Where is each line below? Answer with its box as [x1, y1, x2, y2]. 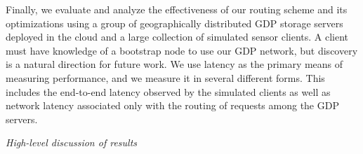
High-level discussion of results [6, 135, 138, 150]
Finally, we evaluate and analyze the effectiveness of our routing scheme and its [6, 2, 348, 16]
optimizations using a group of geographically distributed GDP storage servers [6, 15, 343, 30]
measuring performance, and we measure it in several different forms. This [6, 70, 325, 85]
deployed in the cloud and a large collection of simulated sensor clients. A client [6, 29, 349, 44]
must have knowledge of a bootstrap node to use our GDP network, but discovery [6, 43, 358, 57]
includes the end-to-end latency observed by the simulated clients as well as [6, 84, 331, 99]
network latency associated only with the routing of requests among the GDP [6, 98, 339, 113]
